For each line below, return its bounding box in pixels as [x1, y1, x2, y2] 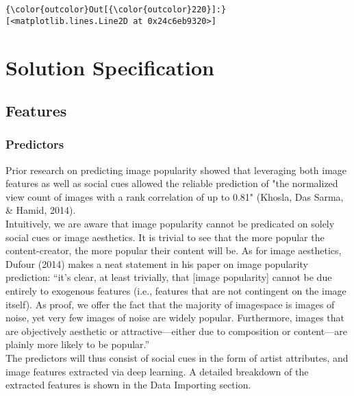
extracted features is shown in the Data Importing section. [5, 378, 251, 392]
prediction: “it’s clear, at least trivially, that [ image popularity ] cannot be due [5, 270, 332, 284]
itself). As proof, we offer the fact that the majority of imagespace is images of [5, 297, 335, 311]
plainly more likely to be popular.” [5, 337, 150, 351]
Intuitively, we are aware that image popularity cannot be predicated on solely [5, 216, 335, 231]
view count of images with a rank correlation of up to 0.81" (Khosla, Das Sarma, [5, 189, 344, 203]
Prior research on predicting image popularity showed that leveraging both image [5, 162, 347, 177]
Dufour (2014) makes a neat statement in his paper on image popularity [5, 256, 308, 271]
